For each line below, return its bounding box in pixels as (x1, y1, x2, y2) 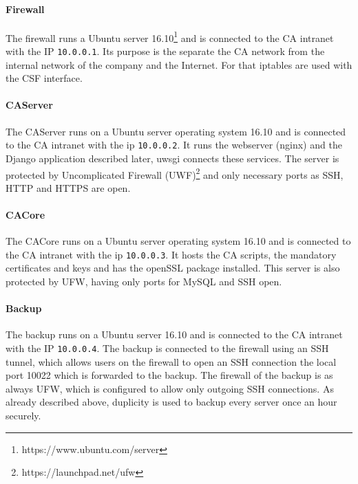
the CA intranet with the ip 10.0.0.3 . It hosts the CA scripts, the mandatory (6, 247, 337, 261)
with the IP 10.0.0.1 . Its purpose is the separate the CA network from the (6, 44, 325, 58)
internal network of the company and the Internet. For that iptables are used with (6, 57, 352, 71)
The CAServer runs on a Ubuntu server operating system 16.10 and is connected (6, 124, 346, 138)
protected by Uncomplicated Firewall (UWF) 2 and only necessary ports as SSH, (6, 165, 344, 181)
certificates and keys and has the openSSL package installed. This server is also (6, 261, 340, 275)
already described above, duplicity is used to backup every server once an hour (6, 395, 337, 409)
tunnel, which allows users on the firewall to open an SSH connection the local (6, 354, 337, 368)
